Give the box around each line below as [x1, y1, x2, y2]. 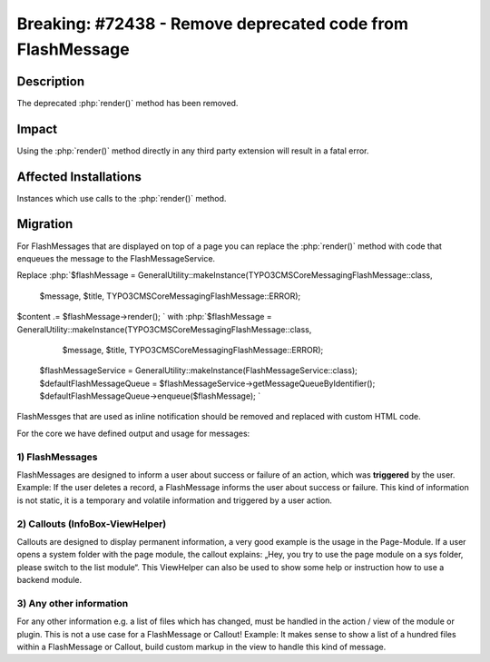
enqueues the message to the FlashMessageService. [16, 252, 216, 263]
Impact [16, 121, 58, 136]
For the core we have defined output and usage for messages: [16, 428, 250, 439]
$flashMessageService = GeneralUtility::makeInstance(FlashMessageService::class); [39, 365, 358, 376]
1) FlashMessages [16, 450, 99, 463]
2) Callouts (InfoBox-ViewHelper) [16, 518, 167, 530]
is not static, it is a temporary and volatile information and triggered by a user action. [16, 495, 333, 506]
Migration [16, 216, 73, 232]
